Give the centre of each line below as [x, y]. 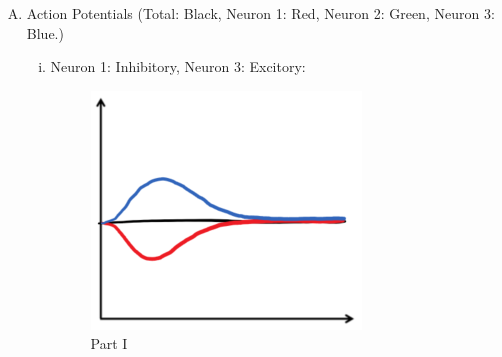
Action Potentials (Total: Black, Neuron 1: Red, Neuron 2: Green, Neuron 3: [260, 13]
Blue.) [45, 32]
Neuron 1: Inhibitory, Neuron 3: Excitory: [178, 66]
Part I [109, 343]
